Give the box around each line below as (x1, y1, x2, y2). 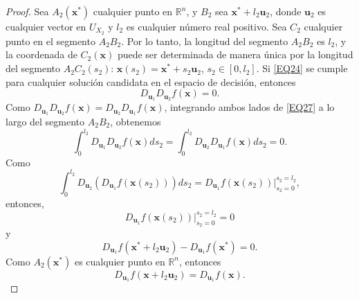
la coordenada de (6, 47, 77, 62)
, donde (270, 4, 302, 18)
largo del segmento (6, 114, 85, 128)
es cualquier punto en (74, 254, 165, 268)
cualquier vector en (6, 19, 86, 33)
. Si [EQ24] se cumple (256, 61, 348, 76)
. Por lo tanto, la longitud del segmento (121, 33, 288, 48)
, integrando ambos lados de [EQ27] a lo (164, 100, 335, 114)
